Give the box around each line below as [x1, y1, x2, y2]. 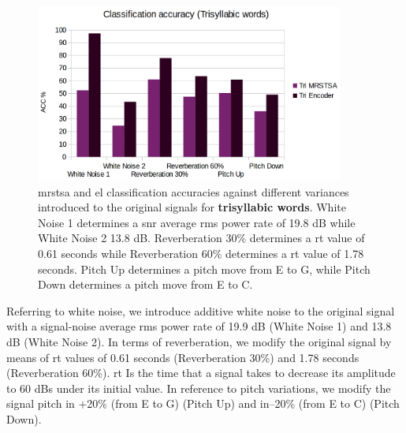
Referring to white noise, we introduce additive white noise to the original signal [6, 302, 395, 319]
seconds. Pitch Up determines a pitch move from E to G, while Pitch [38, 260, 371, 277]
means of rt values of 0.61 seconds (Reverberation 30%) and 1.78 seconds [6, 349, 359, 365]
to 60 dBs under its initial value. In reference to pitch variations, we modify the [6, 379, 391, 396]
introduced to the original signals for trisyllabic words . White [38, 199, 346, 215]
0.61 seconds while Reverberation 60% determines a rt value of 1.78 [38, 244, 364, 261]
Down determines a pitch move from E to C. [38, 276, 253, 293]
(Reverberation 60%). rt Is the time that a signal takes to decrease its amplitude [6, 364, 396, 381]
